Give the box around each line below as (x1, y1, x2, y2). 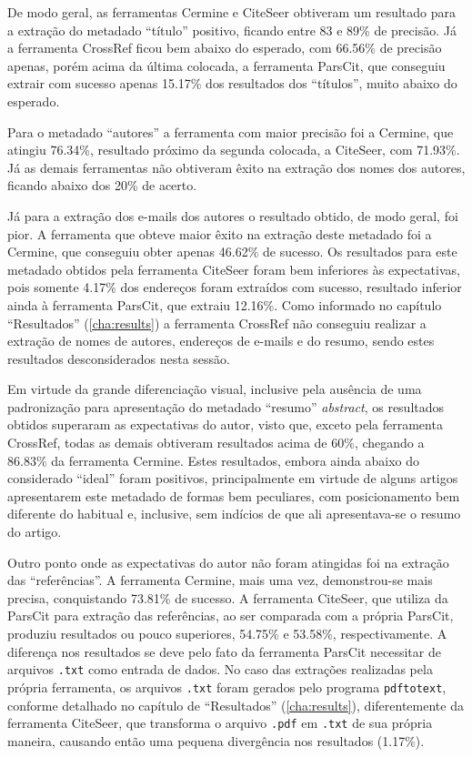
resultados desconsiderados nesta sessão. (7, 348, 230, 368)
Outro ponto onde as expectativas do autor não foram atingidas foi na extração (7, 552, 449, 571)
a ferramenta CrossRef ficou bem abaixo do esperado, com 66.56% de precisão (7, 38, 442, 57)
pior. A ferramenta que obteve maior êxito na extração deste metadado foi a (7, 224, 432, 243)
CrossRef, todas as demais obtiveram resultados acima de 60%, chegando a (7, 433, 425, 452)
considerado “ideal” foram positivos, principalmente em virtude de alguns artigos (7, 469, 458, 488)
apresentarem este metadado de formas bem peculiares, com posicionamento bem (7, 486, 460, 505)
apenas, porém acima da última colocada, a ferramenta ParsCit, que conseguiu (7, 56, 446, 75)
